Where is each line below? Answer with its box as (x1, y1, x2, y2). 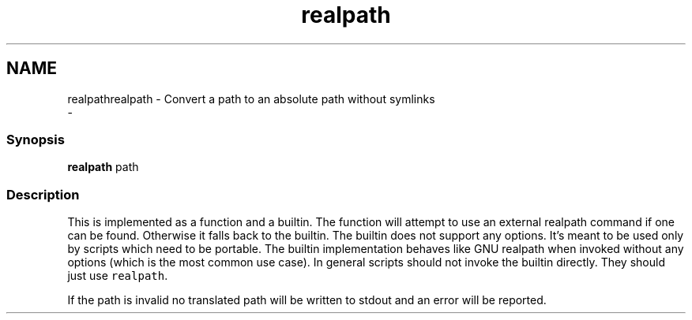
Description (6, 186, 80, 203)
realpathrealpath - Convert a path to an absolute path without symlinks (67, 91, 435, 106)
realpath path (67, 160, 139, 174)
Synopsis (6, 131, 65, 147)
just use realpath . (67, 269, 168, 283)
